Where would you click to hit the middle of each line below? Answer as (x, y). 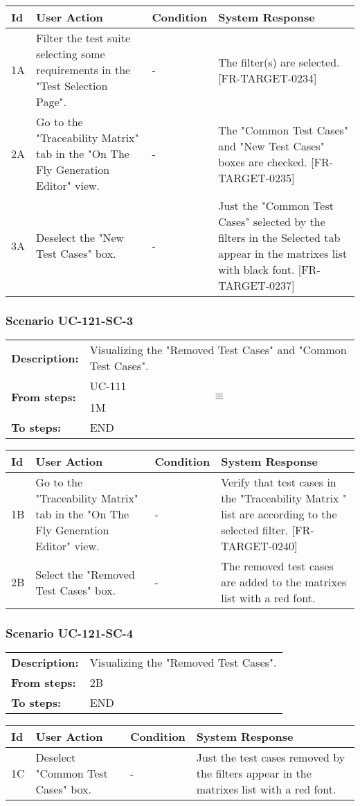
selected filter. (255, 530)
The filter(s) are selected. (279, 62)
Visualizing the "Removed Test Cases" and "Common (218, 350)
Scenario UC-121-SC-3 (70, 320)
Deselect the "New (80, 237)
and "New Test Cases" (271, 146)
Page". (51, 102)
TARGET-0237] (256, 285)
